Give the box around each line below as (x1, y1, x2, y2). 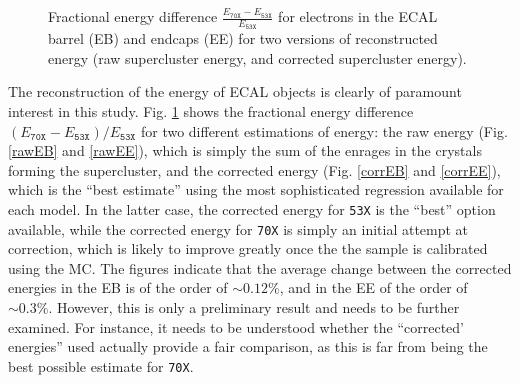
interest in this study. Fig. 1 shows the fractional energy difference (8, 101, 414, 122)
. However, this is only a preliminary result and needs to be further (48, 297, 460, 318)
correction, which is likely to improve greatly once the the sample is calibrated (8, 238, 488, 259)
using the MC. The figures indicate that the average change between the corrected (8, 257, 512, 278)
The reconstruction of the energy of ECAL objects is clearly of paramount (8, 81, 462, 102)
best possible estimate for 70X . (8, 355, 194, 376)
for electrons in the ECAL (278, 6, 438, 26)
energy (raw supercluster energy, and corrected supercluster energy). (48, 47, 467, 68)
